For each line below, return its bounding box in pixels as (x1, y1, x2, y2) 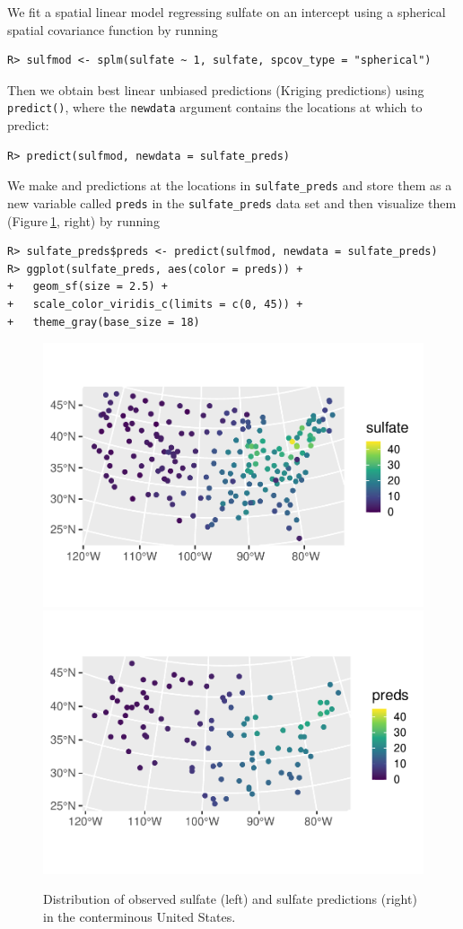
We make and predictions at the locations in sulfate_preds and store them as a (7, 176, 452, 195)
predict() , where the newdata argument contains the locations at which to (7, 98, 423, 117)
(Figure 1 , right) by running (7, 211, 160, 230)
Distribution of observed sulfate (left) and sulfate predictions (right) (43, 890, 417, 908)
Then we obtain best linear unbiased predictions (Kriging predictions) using (7, 80, 424, 99)
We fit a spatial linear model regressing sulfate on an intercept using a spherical (7, 3, 446, 21)
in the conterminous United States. (43, 907, 236, 925)
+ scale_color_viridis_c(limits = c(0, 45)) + (7, 297, 303, 311)
